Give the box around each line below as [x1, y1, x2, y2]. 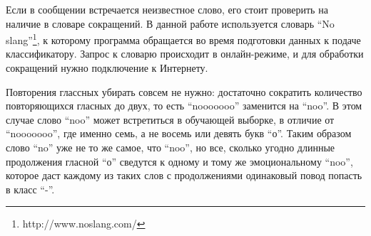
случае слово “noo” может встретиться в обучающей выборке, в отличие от [6, 112, 335, 127]
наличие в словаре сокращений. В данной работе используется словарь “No [6, 16, 335, 31]
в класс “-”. [6, 181, 55, 196]
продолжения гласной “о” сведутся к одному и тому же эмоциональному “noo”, [6, 154, 353, 168]
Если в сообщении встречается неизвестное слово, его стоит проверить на [6, 2, 328, 16]
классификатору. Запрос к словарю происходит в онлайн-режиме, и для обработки [6, 46, 364, 61]
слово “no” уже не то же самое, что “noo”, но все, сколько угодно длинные [6, 140, 335, 154]
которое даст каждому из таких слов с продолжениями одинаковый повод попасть [6, 168, 362, 183]
